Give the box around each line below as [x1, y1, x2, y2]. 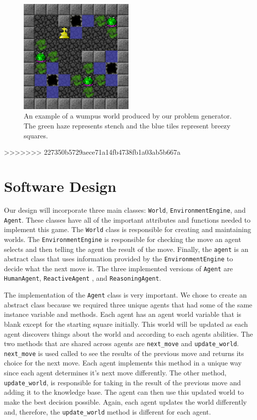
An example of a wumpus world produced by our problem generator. [24, 111, 232, 121]
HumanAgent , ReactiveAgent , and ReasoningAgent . [4, 273, 161, 283]
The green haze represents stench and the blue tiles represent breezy [24, 120, 231, 130]
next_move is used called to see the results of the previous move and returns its [4, 348, 244, 358]
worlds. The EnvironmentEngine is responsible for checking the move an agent [4, 234, 241, 244]
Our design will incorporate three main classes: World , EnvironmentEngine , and [4, 204, 246, 215]
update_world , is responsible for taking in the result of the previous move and [4, 377, 241, 387]
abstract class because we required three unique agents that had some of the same [4, 299, 253, 309]
